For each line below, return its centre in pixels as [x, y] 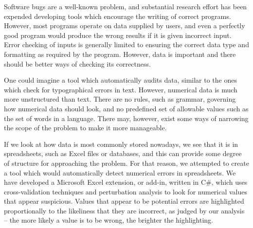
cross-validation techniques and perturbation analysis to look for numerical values [126, 191]
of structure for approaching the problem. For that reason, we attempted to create [126, 163]
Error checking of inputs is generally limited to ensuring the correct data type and [126, 44]
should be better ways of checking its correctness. [77, 63]
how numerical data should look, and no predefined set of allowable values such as [126, 108]
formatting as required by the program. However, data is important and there [120, 54]
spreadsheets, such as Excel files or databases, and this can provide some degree [123, 153]
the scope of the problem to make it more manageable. [85, 128]
